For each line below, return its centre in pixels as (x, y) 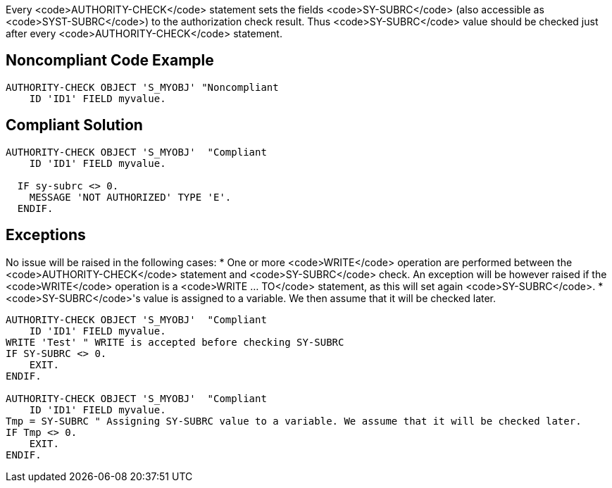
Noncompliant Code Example (110, 61)
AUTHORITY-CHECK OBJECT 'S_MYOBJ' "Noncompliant (142, 87)
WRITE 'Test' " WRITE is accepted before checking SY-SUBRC (175, 342)
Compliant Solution (74, 125)
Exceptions (46, 235)
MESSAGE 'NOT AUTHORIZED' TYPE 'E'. (130, 197)
